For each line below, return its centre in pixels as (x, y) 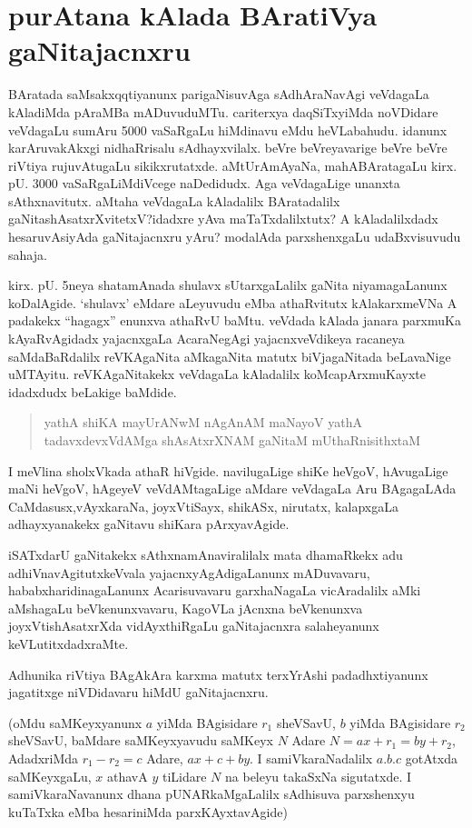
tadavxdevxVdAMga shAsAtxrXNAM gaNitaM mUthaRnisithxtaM (232, 440)
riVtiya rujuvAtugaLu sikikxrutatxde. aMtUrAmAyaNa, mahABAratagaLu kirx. (233, 165)
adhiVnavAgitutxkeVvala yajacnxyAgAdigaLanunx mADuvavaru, (189, 572)
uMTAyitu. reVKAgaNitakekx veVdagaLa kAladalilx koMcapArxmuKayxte (217, 374)
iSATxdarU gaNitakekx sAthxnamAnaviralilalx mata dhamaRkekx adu (206, 554)
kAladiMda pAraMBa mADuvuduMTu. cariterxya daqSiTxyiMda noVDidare (223, 111)
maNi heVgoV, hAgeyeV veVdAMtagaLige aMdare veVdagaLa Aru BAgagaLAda (232, 489)
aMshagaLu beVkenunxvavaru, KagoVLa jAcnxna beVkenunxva (186, 608)
